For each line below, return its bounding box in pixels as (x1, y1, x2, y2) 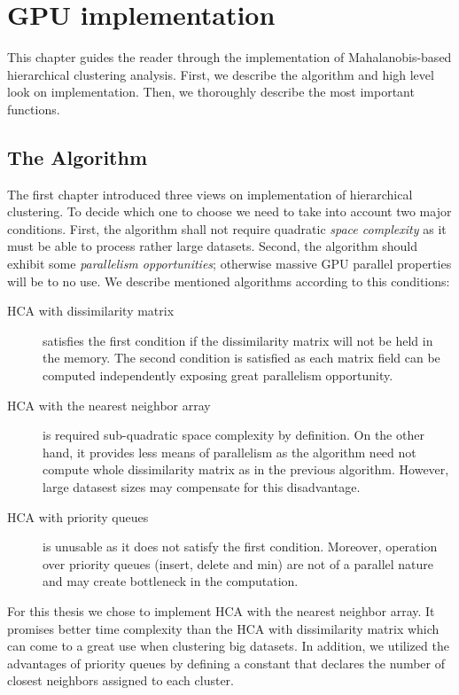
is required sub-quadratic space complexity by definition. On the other (43, 426, 424, 444)
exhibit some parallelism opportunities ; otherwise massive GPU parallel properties (7, 254, 452, 273)
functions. (7, 99, 60, 118)
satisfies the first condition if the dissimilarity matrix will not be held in (43, 331, 433, 349)
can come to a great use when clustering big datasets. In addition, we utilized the (7, 636, 449, 655)
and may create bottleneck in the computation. (43, 572, 299, 590)
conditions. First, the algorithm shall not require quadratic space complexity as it (7, 219, 447, 238)
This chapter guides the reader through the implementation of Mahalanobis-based (7, 48, 452, 66)
